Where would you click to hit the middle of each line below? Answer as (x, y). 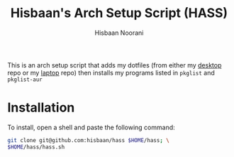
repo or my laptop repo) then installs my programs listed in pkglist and (111, 72)
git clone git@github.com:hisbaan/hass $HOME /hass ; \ (89, 140)
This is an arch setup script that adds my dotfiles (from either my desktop (115, 65)
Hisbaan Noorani (119, 33)
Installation (41, 108)
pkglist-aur (25, 80)
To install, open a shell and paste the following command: (91, 127)
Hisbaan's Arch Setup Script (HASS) (119, 13)
